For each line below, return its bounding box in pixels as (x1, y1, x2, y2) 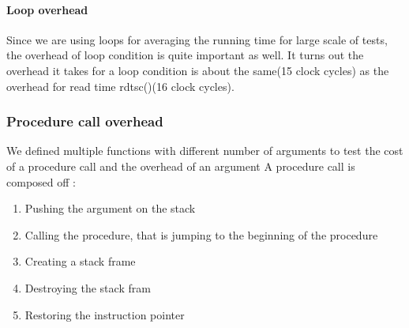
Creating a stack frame (24, 253, 136, 270)
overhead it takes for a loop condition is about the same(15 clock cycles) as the (6, 62, 389, 78)
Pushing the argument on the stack (24, 200, 196, 217)
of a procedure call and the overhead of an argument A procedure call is (6, 157, 355, 174)
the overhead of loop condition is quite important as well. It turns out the (6, 47, 364, 63)
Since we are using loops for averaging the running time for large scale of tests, (6, 31, 388, 47)
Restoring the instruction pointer (24, 306, 185, 322)
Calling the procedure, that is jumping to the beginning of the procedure (24, 226, 378, 243)
